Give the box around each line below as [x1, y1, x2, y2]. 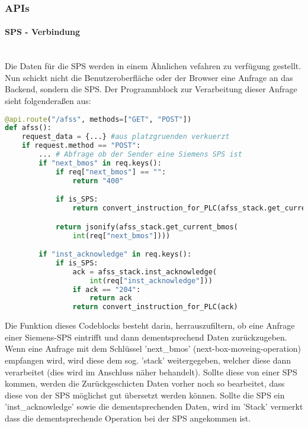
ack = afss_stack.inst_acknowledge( [72, 267, 217, 276]
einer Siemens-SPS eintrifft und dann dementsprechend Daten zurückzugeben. [5, 330, 287, 343]
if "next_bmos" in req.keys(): [38, 158, 162, 167]
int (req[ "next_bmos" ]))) [72, 231, 171, 240]
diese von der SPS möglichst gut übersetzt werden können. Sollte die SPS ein [5, 388, 285, 401]
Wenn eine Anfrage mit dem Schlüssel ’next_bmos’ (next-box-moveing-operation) [5, 342, 301, 355]
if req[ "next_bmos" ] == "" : [55, 167, 166, 176]
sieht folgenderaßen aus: [5, 95, 91, 107]
